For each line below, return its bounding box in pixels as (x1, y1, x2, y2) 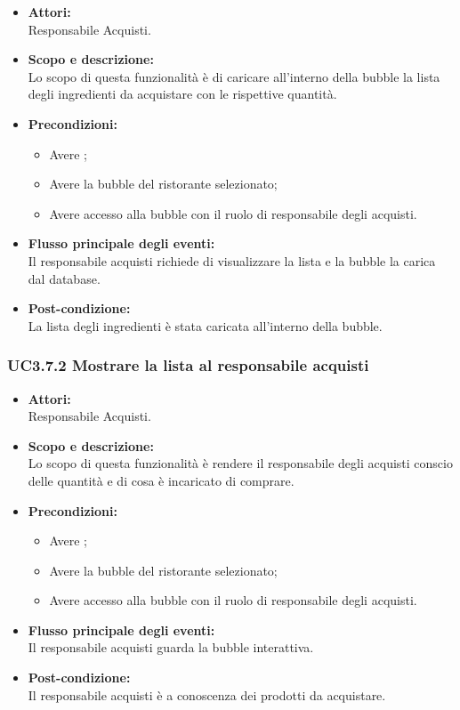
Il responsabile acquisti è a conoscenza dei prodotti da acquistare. (28, 685, 386, 704)
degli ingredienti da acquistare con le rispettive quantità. (28, 85, 337, 103)
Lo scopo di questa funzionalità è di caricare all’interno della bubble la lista (28, 67, 440, 85)
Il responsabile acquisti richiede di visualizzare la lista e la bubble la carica (28, 251, 436, 270)
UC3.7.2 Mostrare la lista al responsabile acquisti (7, 354, 369, 376)
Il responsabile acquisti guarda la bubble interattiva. (28, 638, 314, 657)
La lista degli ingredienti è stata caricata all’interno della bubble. (28, 316, 383, 335)
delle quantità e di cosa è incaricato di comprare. (28, 471, 295, 489)
